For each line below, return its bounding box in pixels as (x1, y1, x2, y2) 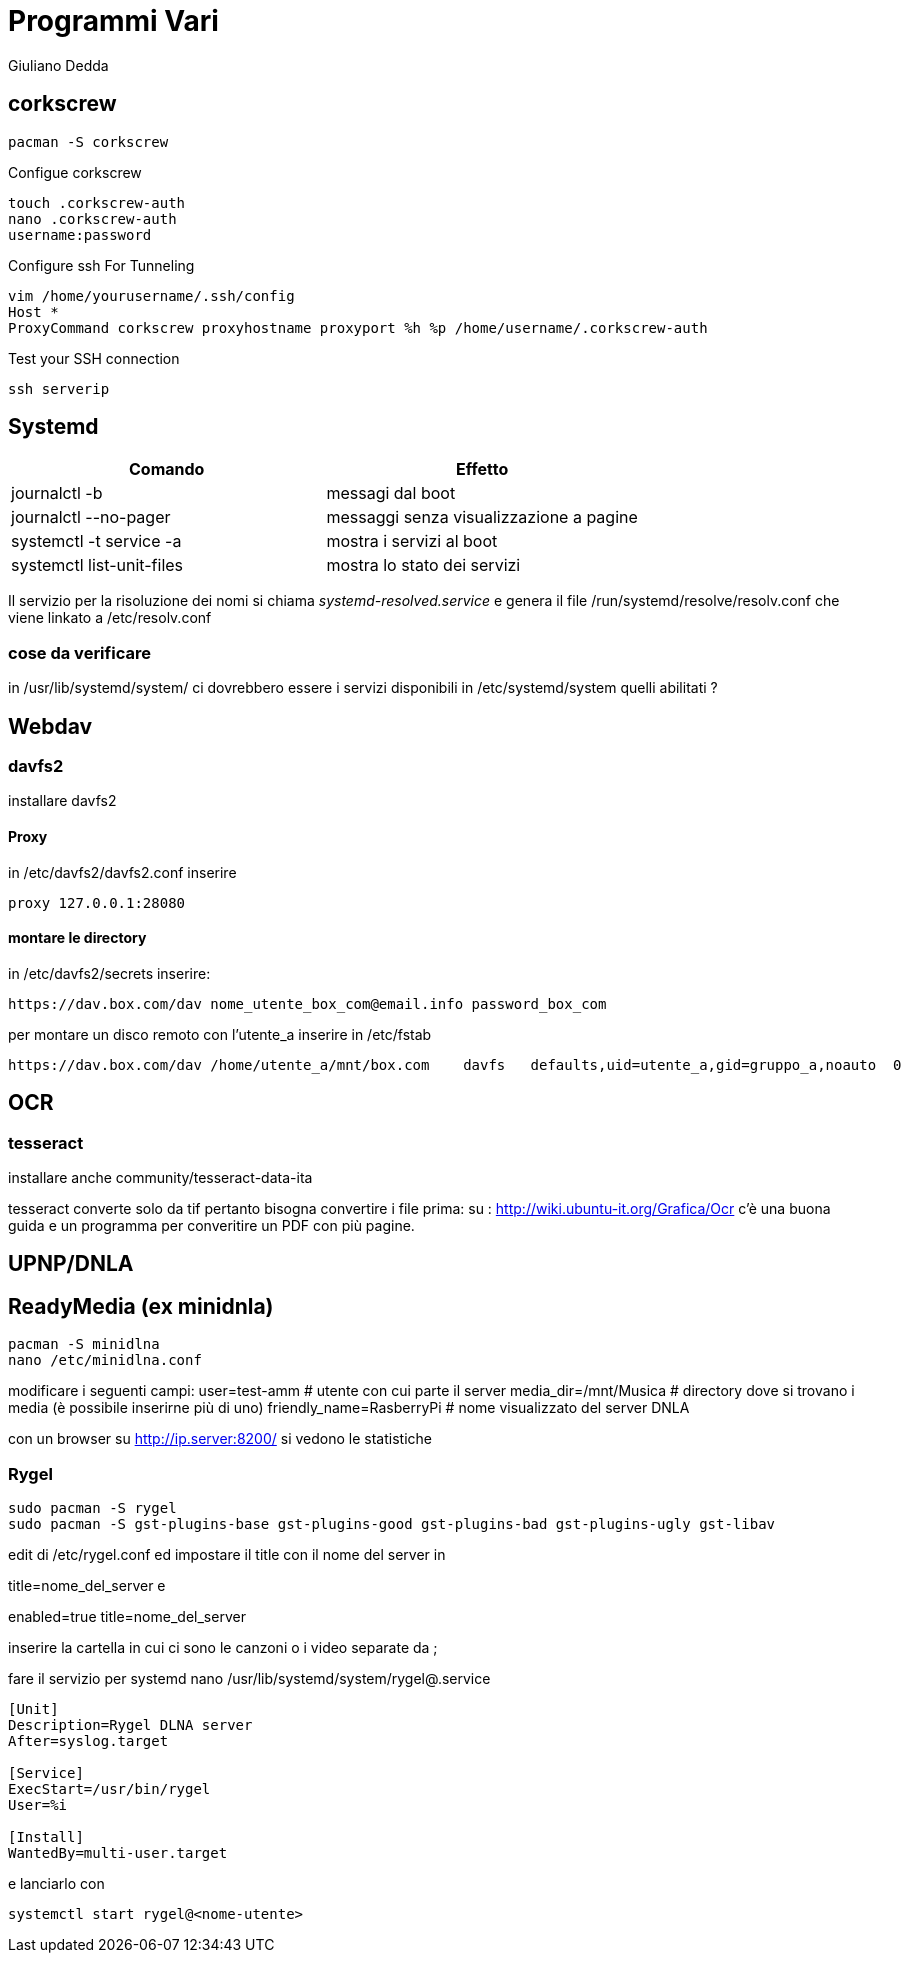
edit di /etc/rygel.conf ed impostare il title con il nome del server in (8, 1546, 446, 1564)
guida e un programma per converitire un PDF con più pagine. (8, 1217, 415, 1235)
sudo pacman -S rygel (8, 1500, 177, 1517)
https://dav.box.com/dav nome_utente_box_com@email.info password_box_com (8, 995, 607, 1012)
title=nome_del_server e (8, 1577, 166, 1595)
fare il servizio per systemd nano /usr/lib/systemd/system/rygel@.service (8, 1670, 491, 1688)
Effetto (456, 459, 509, 480)
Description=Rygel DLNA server (8, 1717, 253, 1734)
